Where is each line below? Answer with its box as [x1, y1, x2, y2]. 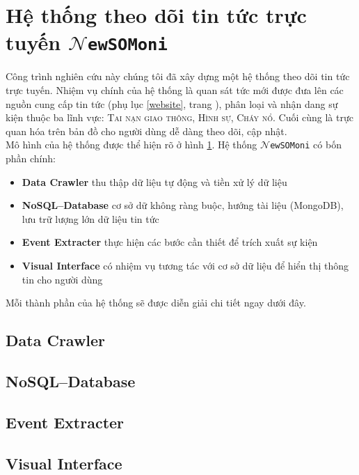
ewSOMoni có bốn [270, 137, 342, 152]
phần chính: [6, 151, 56, 166]
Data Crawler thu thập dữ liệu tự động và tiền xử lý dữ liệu [22, 174, 287, 189]
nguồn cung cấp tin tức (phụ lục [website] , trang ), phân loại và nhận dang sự [6, 96, 338, 111]
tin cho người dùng [22, 272, 103, 286]
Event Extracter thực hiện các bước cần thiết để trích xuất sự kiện [22, 235, 318, 249]
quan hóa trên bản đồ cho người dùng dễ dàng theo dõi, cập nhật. [6, 123, 287, 138]
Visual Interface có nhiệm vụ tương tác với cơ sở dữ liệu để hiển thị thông [22, 258, 349, 273]
